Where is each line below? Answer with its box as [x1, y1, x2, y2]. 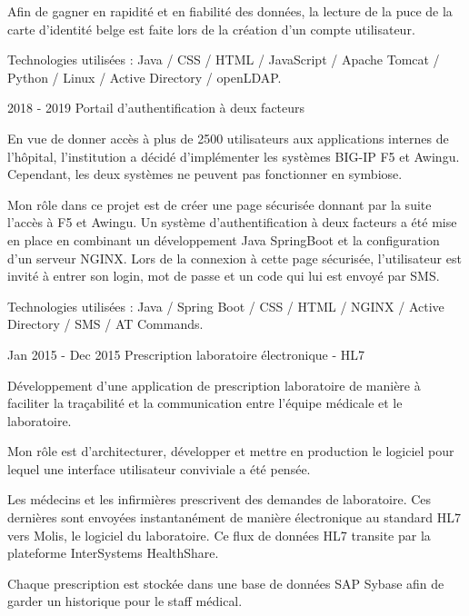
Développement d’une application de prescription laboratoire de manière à [7, 375, 421, 394]
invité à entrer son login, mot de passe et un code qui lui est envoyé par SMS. [7, 266, 440, 285]
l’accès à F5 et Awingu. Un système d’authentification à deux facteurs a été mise [7, 213, 457, 232]
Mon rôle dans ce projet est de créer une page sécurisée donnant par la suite [7, 194, 432, 214]
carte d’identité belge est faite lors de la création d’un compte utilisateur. [7, 19, 415, 38]
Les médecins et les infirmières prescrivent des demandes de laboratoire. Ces [7, 490, 432, 509]
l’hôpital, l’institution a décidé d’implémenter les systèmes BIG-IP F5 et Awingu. [7, 146, 460, 165]
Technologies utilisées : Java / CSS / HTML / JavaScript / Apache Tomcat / [7, 50, 440, 69]
